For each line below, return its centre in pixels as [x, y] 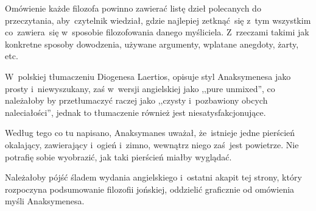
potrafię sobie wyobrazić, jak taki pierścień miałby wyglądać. [118, 156]
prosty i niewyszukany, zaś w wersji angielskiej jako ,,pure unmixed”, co [140, 88]
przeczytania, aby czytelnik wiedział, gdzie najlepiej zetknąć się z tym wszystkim [158, 20]
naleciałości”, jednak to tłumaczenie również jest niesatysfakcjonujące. [135, 112]
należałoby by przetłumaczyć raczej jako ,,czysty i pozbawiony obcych [136, 100]
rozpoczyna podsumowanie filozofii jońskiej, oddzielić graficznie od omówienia [150, 189]
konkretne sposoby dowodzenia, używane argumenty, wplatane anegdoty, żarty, [152, 44]
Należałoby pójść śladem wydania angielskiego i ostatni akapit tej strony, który [153, 177]
